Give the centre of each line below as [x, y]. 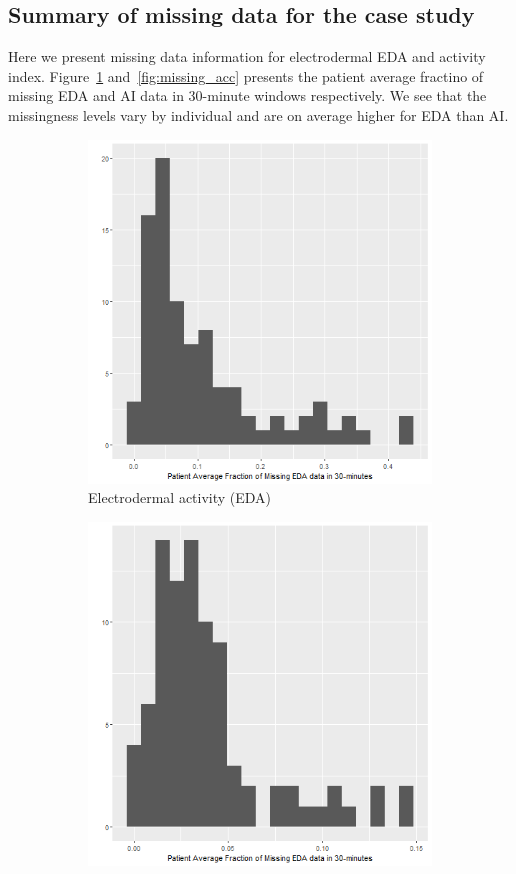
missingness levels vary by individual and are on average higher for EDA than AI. [258, 114]
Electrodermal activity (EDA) [180, 497]
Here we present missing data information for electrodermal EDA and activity [247, 56]
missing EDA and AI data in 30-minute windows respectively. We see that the [247, 95]
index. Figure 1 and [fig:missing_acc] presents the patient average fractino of [246, 75]
